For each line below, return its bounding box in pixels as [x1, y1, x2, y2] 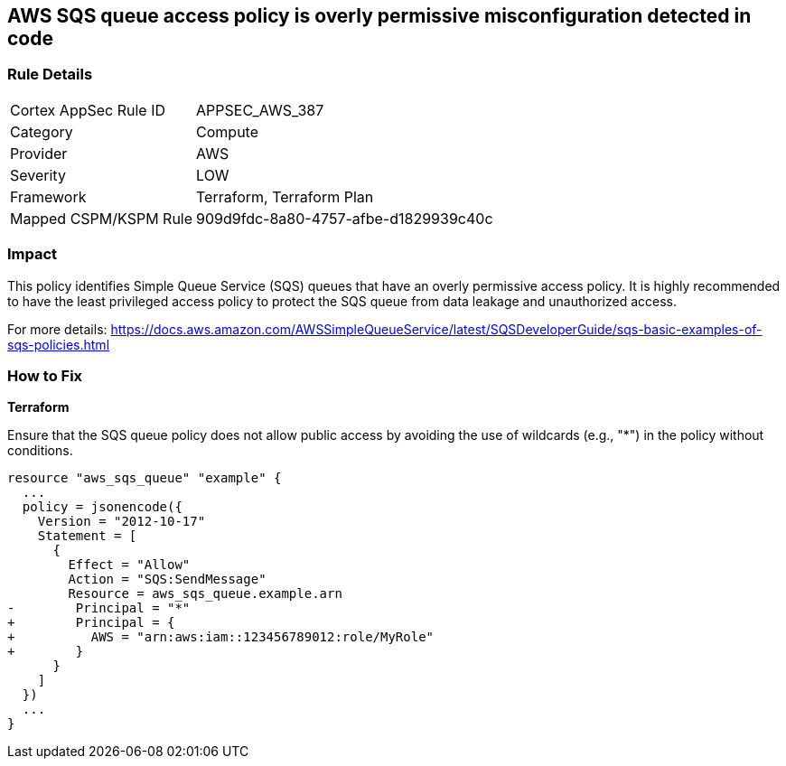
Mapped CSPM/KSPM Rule [10, 209, 193, 228]
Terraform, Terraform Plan [196, 187, 374, 206]
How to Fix [7, 366, 83, 385]
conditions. [7, 443, 73, 459]
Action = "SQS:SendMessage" [68, 572, 267, 587]
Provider [10, 144, 68, 163]
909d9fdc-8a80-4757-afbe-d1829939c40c [196, 209, 493, 228]
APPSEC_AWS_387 [196, 100, 324, 119]
